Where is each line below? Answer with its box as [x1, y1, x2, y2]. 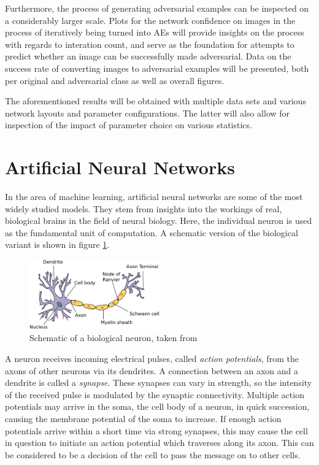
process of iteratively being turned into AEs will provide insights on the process [5, 26, 304, 39]
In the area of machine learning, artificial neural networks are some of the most [5, 190, 303, 203]
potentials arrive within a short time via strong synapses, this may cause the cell [5, 424, 308, 437]
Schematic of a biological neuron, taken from [29, 331, 198, 344]
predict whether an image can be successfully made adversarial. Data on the [5, 50, 291, 63]
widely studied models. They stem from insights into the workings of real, [5, 202, 282, 215]
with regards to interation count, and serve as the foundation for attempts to [5, 37, 294, 50]
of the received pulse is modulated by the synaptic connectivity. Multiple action [5, 388, 304, 401]
